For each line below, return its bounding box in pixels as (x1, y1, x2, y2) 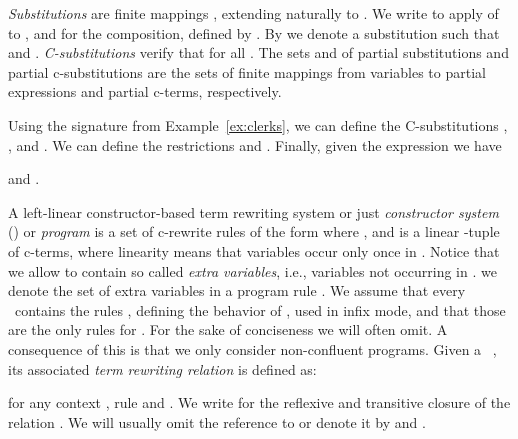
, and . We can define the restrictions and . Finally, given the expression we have (8, 134, 502, 155)
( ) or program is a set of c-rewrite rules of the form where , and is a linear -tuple (8, 221, 500, 242)
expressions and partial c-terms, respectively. (8, 81, 282, 102)
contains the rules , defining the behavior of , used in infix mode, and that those (14, 299, 506, 320)
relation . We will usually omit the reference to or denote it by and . (8, 411, 426, 432)
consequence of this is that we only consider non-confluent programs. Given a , (8, 338, 497, 359)
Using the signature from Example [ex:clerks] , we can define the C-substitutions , (8, 114, 508, 135)
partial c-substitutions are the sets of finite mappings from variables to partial (8, 61, 486, 82)
